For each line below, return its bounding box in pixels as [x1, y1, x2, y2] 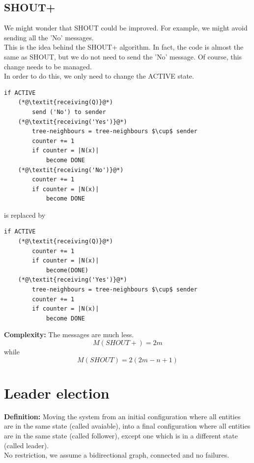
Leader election [4, 382, 110, 403]
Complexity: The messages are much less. [4, 329, 134, 340]
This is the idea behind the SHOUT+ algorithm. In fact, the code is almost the [4, 42, 244, 52]
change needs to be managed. [4, 61, 92, 71]
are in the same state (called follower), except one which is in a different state [4, 430, 238, 440]
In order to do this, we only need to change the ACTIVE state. [4, 71, 194, 81]
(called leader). [4, 440, 49, 450]
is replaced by [4, 209, 46, 220]
